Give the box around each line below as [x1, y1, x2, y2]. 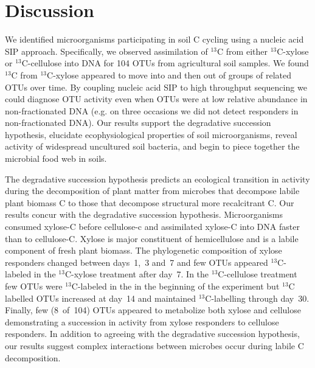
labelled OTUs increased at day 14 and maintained [5, 291, 196, 304]
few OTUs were [5, 280, 63, 292]
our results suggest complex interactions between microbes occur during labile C [5, 339, 304, 352]
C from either [217, 44, 268, 57]
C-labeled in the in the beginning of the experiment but [71, 280, 280, 292]
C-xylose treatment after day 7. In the [64, 268, 209, 280]
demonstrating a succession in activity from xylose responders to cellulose [5, 315, 279, 328]
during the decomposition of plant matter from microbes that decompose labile [5, 184, 300, 197]
